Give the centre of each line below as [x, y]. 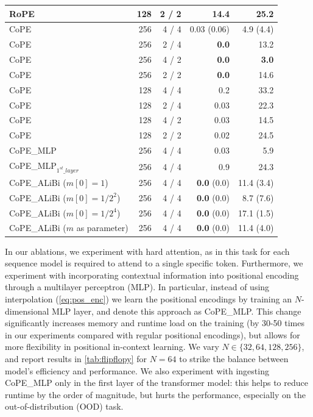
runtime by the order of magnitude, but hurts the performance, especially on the [155, 394]
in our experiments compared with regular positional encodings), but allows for [153, 334]
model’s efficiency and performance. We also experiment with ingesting [137, 370]
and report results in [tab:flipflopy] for [76, 358]
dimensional [27, 311]
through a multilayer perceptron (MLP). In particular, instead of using [137, 287]
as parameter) [102, 228]
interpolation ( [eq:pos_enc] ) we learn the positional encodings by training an [148, 298]
